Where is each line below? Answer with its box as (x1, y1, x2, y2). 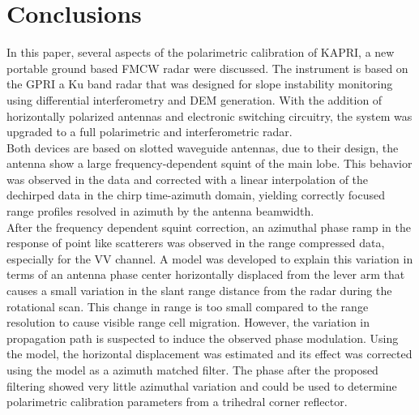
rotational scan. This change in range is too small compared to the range (6, 297, 369, 314)
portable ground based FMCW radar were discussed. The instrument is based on (6, 59, 408, 76)
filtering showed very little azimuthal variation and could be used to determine (6, 377, 397, 394)
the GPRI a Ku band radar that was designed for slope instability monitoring (6, 75, 393, 92)
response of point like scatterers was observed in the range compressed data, (6, 234, 385, 251)
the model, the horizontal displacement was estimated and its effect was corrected (6, 345, 413, 362)
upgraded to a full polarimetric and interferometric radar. (6, 123, 293, 140)
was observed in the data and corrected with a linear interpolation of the (6, 170, 369, 187)
